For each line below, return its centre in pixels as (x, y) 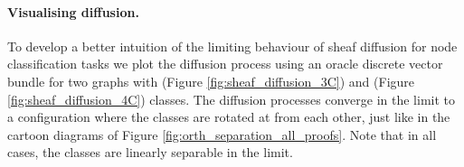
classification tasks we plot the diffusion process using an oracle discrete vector (225, 64)
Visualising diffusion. (73, 11)
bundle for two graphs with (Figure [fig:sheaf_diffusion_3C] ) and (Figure (211, 81)
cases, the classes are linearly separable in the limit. (150, 152)
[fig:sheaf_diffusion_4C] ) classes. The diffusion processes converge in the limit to (232, 99)
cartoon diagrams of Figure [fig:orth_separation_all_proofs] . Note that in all (222, 134)
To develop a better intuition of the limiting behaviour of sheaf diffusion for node (232, 46)
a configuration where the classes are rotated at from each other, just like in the (229, 117)
